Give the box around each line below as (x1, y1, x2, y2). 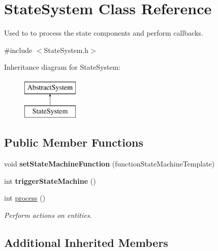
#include (4, 44, 33, 55)
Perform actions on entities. (4, 210, 92, 220)
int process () (4, 192, 46, 203)
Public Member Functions (4, 134, 143, 150)
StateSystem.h (44, 44, 89, 55)
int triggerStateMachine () (4, 175, 96, 186)
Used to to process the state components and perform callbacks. (4, 27, 203, 38)
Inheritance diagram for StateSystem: (4, 62, 121, 72)
